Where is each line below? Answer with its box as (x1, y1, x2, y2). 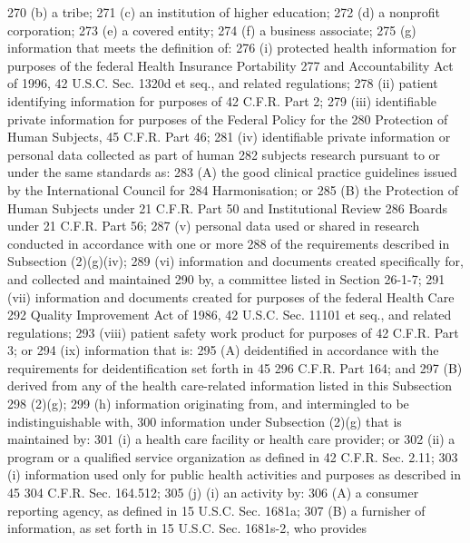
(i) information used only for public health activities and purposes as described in (7, 465, 462, 484)
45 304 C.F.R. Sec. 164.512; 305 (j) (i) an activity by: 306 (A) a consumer (7, 483, 419, 502)
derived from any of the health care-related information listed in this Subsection (7, 376, 453, 395)
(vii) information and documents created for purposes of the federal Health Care (7, 287, 455, 306)
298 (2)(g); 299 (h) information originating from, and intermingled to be (7, 394, 409, 413)
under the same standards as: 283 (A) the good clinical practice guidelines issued (7, 163, 457, 182)
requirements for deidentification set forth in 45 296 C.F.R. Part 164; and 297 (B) (7, 358, 463, 377)
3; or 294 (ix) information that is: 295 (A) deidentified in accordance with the (7, 341, 439, 360)
